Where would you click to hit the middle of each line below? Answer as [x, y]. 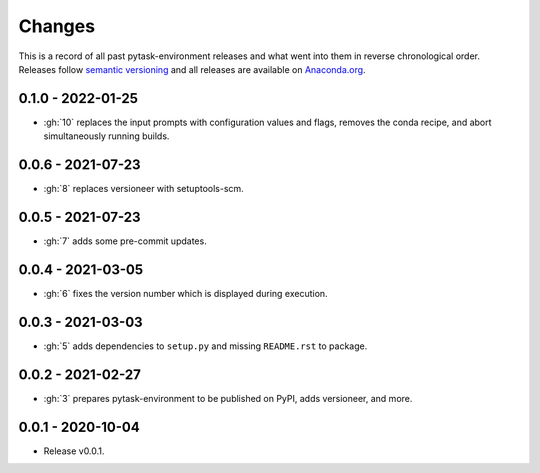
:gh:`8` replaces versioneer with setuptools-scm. [143, 189]
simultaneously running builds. [106, 136]
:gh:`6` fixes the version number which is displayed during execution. [186, 293]
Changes [56, 26]
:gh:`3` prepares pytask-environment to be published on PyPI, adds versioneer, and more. [228, 398]
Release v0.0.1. [74, 451]
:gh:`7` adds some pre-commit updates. [125, 241]
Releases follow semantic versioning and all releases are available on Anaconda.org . [192, 69]
